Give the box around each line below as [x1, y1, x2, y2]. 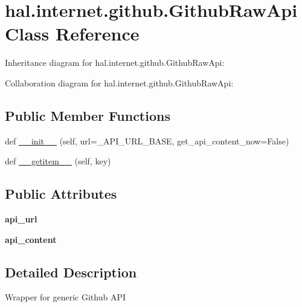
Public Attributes [5, 184, 117, 203]
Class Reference [5, 21, 140, 46]
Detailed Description [5, 262, 137, 281]
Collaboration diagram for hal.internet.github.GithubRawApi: [5, 76, 234, 89]
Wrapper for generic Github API [5, 291, 126, 303]
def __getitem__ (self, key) [5, 155, 111, 167]
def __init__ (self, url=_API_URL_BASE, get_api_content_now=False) [5, 134, 289, 147]
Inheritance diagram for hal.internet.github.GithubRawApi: [5, 56, 225, 69]
